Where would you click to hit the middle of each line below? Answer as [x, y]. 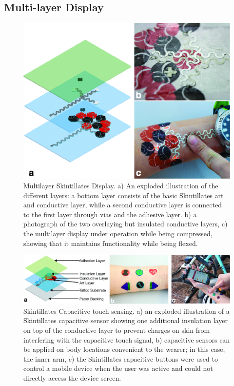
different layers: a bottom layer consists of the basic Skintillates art [124, 195]
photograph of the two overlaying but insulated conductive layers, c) [126, 224]
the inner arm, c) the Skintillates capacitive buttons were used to [121, 358]
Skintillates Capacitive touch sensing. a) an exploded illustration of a [127, 311]
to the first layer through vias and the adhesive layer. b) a [110, 214]
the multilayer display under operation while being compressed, [118, 234]
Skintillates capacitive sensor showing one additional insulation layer [126, 320]
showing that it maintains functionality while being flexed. [111, 243]
